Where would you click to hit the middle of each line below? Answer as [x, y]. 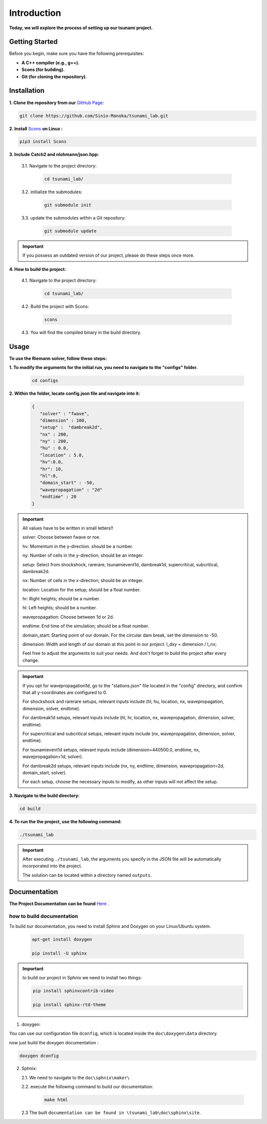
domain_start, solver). [44, 772]
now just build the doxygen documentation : [54, 1042]
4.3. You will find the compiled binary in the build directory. [81, 332]
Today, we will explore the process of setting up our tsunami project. [81, 28]
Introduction [35, 13]
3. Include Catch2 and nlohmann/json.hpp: [54, 155]
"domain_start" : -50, [67, 483]
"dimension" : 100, [63, 420]
